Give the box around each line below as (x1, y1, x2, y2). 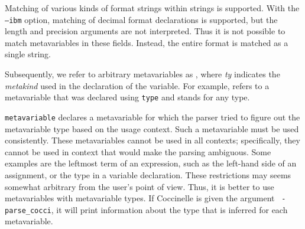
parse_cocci (5, 206, 51, 215)
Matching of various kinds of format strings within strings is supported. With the (5, 2, 300, 14)
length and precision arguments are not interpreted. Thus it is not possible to (5, 25, 285, 37)
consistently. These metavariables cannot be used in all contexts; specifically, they (5, 134, 300, 146)
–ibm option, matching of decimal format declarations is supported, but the (5, 13, 278, 25)
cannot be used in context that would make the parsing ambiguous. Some (5, 145, 271, 158)
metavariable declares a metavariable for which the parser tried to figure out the (5, 110, 300, 123)
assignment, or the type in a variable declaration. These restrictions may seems (5, 168, 291, 181)
